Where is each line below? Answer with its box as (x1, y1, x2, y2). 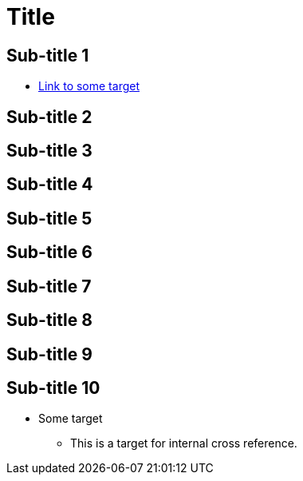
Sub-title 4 (6, 174, 93, 195)
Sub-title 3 (6, 141, 92, 161)
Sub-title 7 (6, 276, 92, 296)
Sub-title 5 (6, 208, 92, 229)
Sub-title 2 (6, 106, 92, 127)
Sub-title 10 (6, 377, 100, 398)
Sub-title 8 (6, 310, 92, 331)
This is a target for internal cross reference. (70, 436, 297, 451)
